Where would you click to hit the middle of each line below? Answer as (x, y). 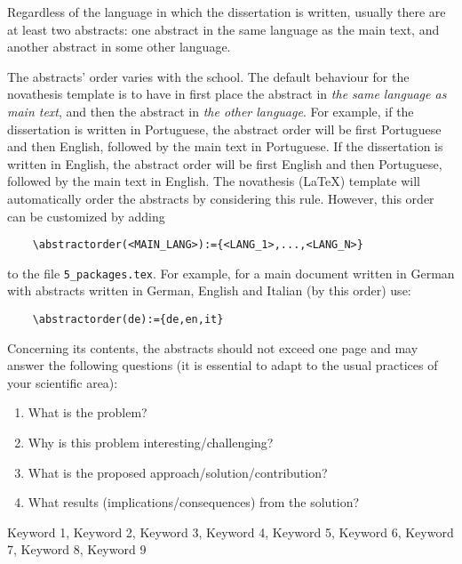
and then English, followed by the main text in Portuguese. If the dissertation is (225, 146)
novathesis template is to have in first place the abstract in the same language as (227, 94)
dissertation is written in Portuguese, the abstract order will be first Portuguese (224, 129)
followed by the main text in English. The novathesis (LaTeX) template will (214, 181)
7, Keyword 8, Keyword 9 (77, 549)
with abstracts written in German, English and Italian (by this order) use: (209, 290)
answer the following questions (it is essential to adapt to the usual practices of (223, 365)
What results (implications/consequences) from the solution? (194, 502)
